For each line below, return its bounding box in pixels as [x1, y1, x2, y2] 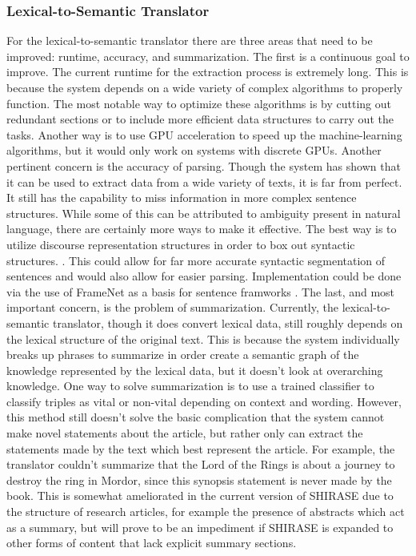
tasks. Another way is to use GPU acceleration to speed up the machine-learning [6, 126, 402, 143]
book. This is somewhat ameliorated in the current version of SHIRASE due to [6, 487, 394, 504]
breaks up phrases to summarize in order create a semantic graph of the [6, 346, 359, 363]
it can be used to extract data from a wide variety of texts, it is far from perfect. [6, 173, 402, 190]
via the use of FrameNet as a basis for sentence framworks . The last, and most [6, 283, 395, 300]
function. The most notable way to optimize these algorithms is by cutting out [6, 95, 391, 111]
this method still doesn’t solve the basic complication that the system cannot [6, 409, 385, 425]
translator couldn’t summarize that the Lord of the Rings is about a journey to [6, 456, 395, 473]
